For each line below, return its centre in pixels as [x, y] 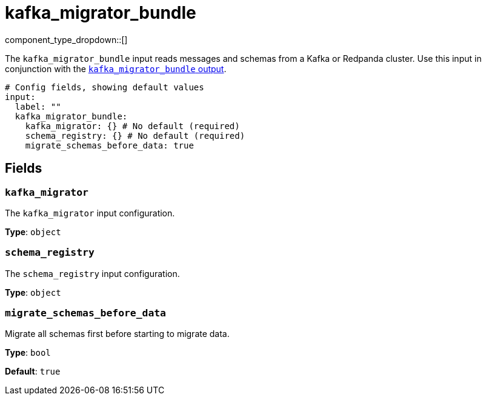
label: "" [38, 106]
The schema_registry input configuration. [92, 273]
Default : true [33, 372]
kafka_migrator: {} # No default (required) [132, 126]
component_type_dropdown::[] [66, 39]
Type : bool [28, 353]
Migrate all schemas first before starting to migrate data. [117, 334]
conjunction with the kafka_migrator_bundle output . [116, 68]
